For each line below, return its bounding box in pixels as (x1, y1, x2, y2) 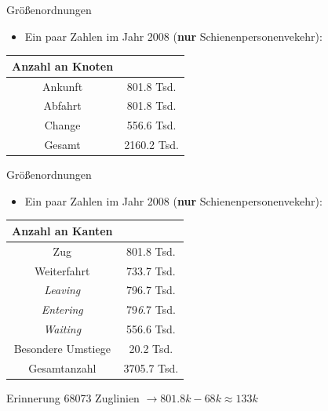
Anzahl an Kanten (12, 222, 113, 238)
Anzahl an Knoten (12, 57, 114, 74)
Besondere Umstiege (13, 340, 111, 356)
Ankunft (42, 78, 83, 94)
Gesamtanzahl (28, 359, 97, 376)
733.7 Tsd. (126, 262, 176, 278)
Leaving (44, 282, 81, 298)
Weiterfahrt (35, 262, 90, 278)
